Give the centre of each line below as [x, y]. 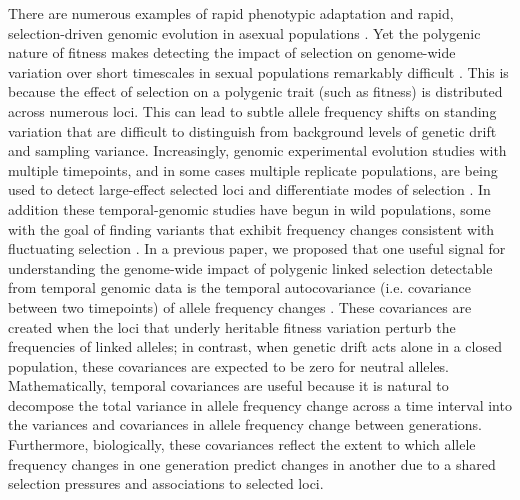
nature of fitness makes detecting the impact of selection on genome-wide [232, 52]
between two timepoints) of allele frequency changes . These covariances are [240, 306]
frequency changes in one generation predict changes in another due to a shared [252, 463]
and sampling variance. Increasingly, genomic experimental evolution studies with [257, 150]
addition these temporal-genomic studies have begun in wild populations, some [249, 208]
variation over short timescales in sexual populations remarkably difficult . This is [258, 71]
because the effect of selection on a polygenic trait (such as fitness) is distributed [255, 91]
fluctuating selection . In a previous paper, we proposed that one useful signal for [257, 248]
